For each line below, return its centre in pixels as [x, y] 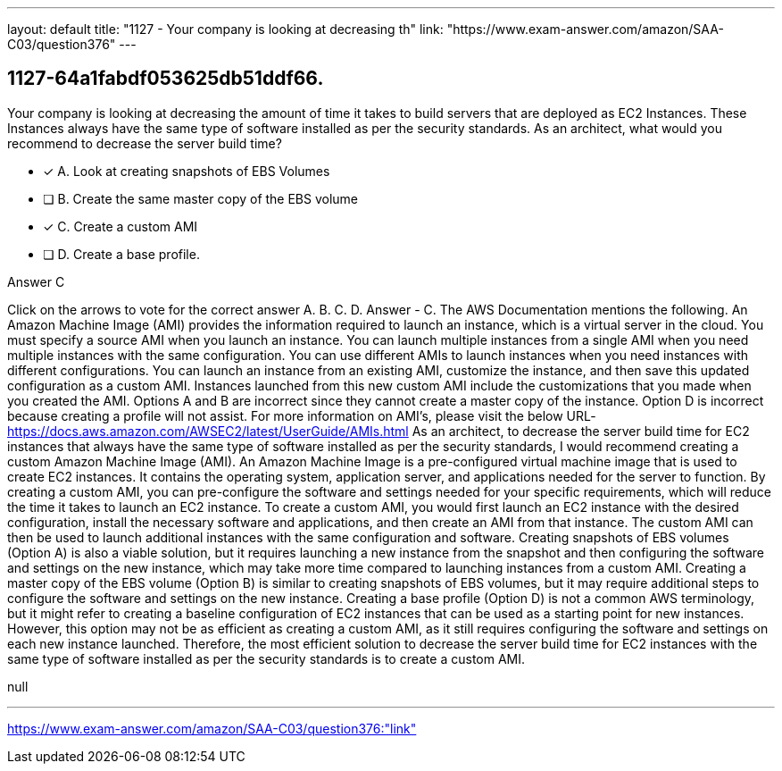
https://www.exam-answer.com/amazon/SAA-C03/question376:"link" [212, 728]
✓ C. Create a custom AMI [121, 226]
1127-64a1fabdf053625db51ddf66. [166, 79]
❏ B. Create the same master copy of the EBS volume [201, 198]
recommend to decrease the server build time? [145, 143]
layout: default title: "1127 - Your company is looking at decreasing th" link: [225, 29]
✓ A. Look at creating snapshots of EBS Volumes [187, 171]
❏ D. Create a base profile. [121, 254]
